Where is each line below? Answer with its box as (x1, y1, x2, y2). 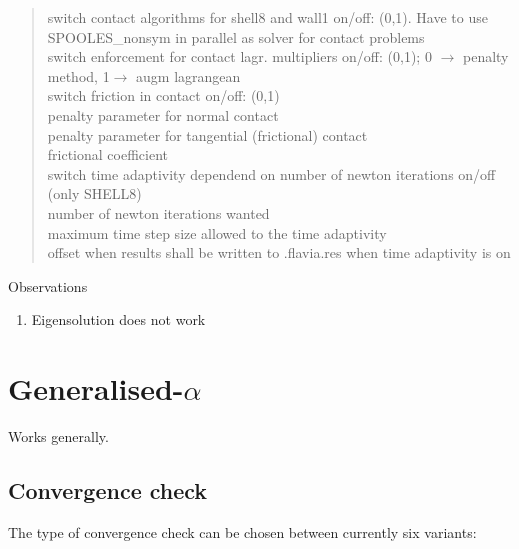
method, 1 (47, 65, 110, 86)
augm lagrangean (136, 65, 241, 86)
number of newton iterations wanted (47, 202, 270, 223)
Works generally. (8, 426, 109, 447)
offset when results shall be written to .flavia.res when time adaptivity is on (47, 242, 511, 263)
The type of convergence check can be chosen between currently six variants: (8, 521, 477, 542)
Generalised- (8, 368, 184, 409)
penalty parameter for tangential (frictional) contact (47, 124, 368, 145)
